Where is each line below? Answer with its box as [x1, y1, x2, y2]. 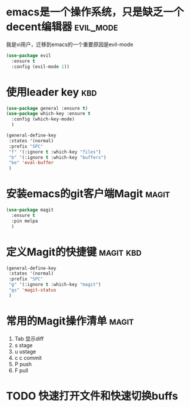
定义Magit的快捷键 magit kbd [6, 245, 142, 259]
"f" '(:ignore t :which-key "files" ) [8, 149, 101, 155]
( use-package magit [6, 207, 54, 213]
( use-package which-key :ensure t [6, 110, 91, 117]
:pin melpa [11, 218, 38, 224]
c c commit [14, 354, 42, 361]
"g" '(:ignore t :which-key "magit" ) [8, 282, 101, 288]
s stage [14, 341, 33, 349]
